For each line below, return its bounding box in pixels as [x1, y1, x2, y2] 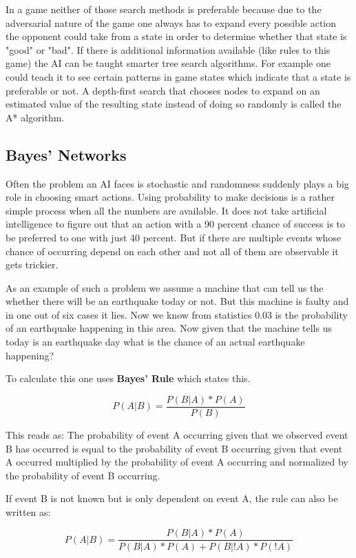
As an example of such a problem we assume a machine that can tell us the [6, 280, 324, 295]
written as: [6, 504, 51, 519]
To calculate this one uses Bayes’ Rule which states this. [6, 371, 251, 386]
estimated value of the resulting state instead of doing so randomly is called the [6, 97, 342, 111]
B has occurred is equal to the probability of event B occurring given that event [6, 441, 343, 455]
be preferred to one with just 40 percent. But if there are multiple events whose [6, 230, 342, 244]
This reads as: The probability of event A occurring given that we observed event [6, 427, 348, 441]
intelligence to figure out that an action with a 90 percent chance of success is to [6, 217, 346, 231]
